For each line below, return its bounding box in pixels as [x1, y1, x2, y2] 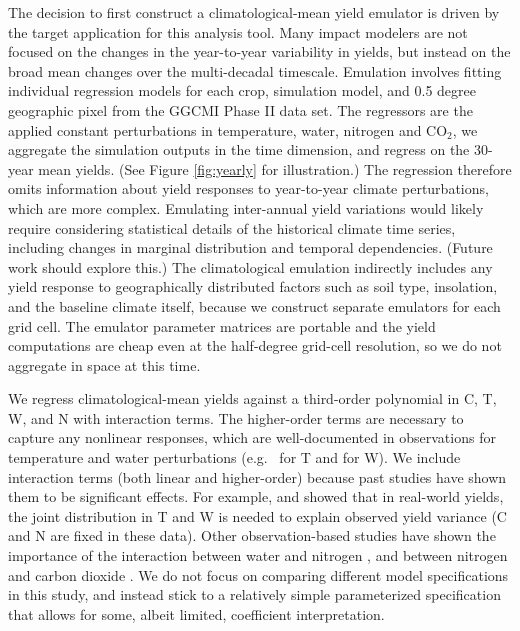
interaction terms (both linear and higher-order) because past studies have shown [8, 466, 507, 487]
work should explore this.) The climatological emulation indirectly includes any [8, 256, 493, 277]
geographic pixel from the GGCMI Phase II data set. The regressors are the [8, 99, 473, 120]
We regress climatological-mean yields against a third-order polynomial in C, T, [8, 388, 497, 409]
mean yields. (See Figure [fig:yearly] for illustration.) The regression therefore [38, 158, 512, 179]
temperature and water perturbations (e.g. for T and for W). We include [8, 447, 461, 468]
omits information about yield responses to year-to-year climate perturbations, [8, 178, 489, 199]
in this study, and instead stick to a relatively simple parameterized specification [8, 584, 501, 605]
